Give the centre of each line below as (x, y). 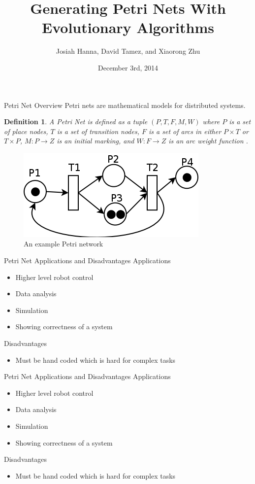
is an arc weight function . (208, 141)
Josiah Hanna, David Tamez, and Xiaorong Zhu (128, 51)
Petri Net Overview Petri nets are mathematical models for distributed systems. (125, 105)
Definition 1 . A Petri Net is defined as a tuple (76, 121)
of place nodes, (26, 131)
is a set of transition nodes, (98, 131)
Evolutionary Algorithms (128, 27)
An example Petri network (64, 244)
